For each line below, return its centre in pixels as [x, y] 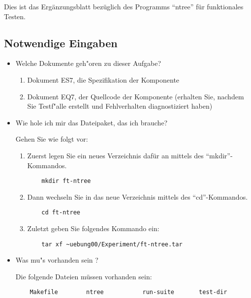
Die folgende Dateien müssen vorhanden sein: [84, 276]
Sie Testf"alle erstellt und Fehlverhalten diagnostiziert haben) [120, 106]
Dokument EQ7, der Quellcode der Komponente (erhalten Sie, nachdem [136, 96]
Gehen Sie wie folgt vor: [52, 139]
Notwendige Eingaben [61, 43]
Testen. [15, 16]
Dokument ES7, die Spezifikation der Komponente [103, 79]
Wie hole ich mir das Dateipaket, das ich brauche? [92, 122]
